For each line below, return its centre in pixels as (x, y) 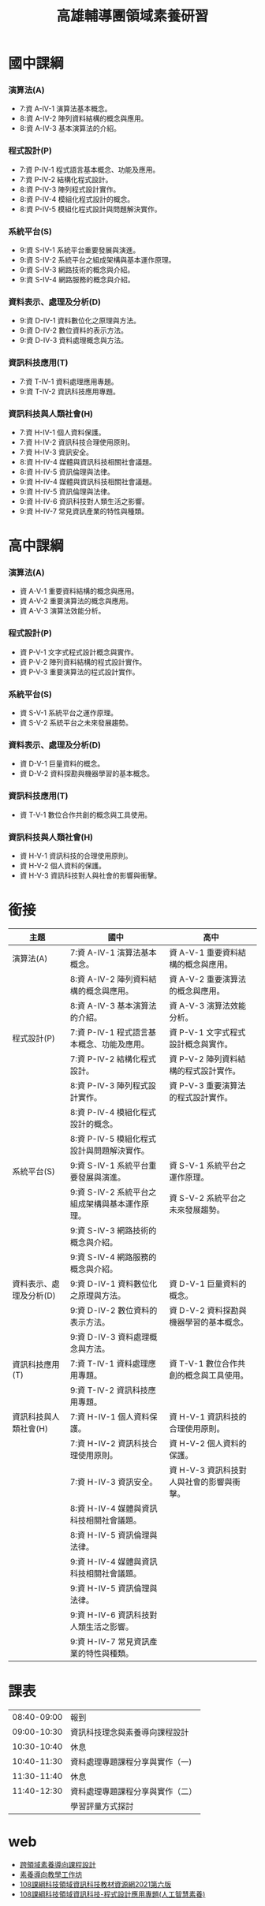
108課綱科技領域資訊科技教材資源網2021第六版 (95, 1884)
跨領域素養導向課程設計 (58, 1864)
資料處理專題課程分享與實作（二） (133, 1791)
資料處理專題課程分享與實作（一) (131, 1762)
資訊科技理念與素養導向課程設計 (129, 1732)
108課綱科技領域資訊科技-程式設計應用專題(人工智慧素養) (112, 1894)
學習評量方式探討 (102, 1806)
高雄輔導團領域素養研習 (132, 16)
